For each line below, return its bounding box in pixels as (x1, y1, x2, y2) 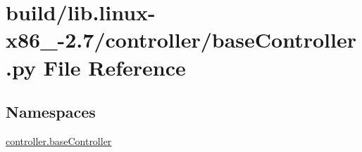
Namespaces (6, 101, 96, 123)
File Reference (43, 53, 186, 81)
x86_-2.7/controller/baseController (6, 25, 356, 54)
